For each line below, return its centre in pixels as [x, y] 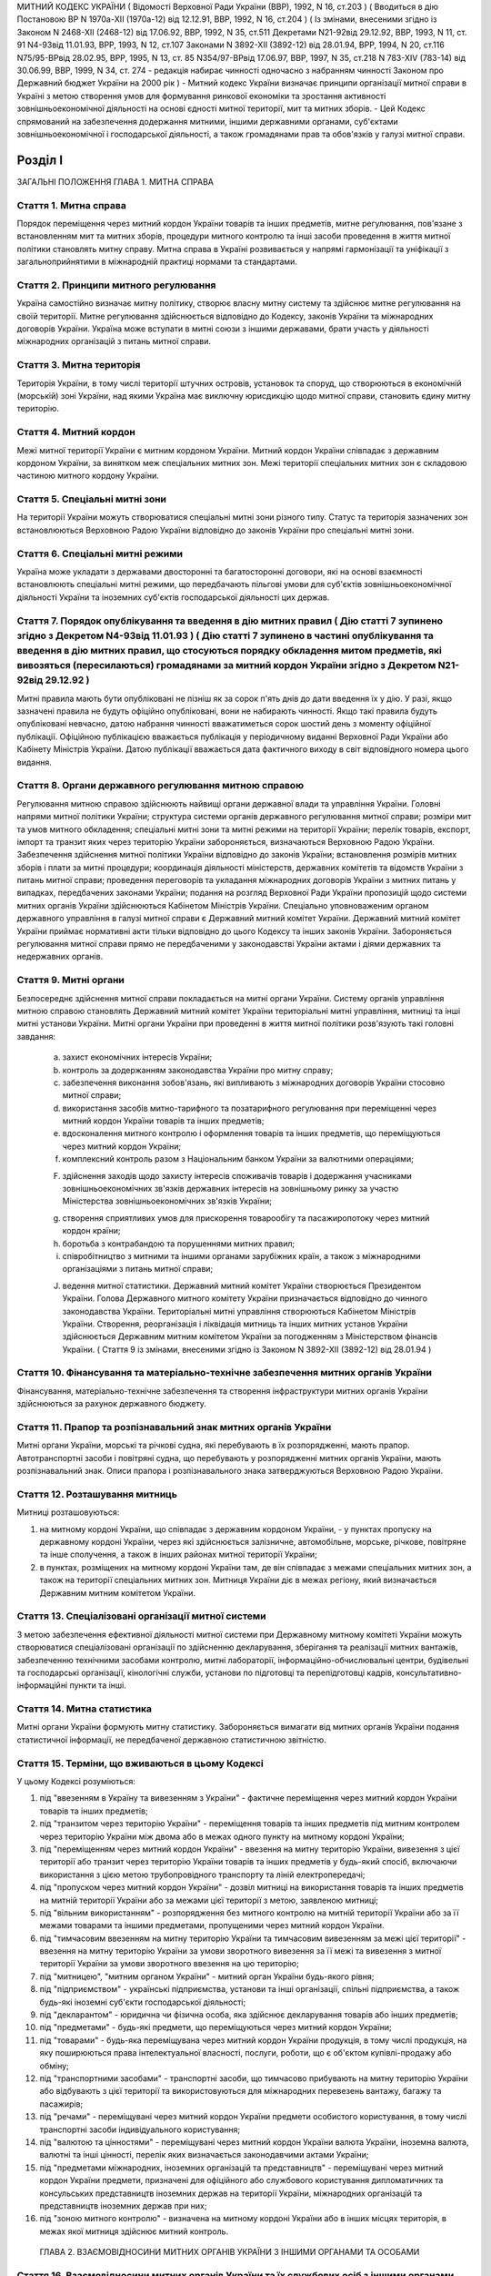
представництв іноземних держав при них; [123, 2205]
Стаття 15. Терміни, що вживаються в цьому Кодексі [140, 1763]
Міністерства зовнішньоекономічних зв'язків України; [167, 1201]
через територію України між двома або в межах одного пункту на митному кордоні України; [222, 1836]
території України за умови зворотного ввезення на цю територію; [169, 1964]
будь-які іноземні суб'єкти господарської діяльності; [143, 2002]
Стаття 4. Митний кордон [76, 432]
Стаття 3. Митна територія [79, 365]
